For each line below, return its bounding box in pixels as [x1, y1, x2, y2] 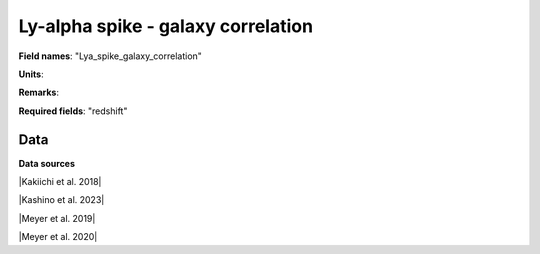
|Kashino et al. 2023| [18, 194, 105, 206]
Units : [18, 68, 44, 80]
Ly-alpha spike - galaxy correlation [18, 15, 314, 37]
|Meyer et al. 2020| [18, 231, 98, 243]
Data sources [18, 157, 75, 169]
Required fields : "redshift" [18, 105, 128, 117]
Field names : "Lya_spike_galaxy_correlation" [18, 50, 202, 62]
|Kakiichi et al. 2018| [18, 176, 102, 188]
